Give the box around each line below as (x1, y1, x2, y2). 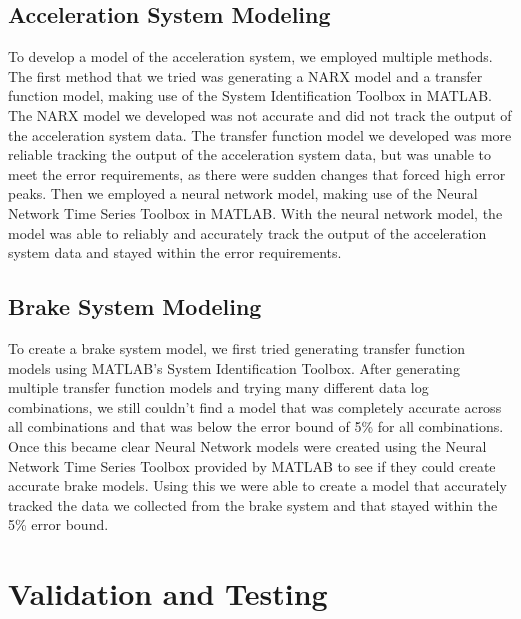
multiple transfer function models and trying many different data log (8, 377, 429, 398)
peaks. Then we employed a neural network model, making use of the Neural (8, 183, 478, 204)
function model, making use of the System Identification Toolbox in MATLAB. (8, 85, 492, 106)
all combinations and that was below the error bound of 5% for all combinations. (8, 416, 504, 437)
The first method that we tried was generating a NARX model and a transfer (8, 65, 483, 86)
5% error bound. (8, 514, 109, 535)
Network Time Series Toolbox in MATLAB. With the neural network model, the (8, 202, 503, 223)
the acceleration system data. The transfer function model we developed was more (8, 124, 512, 145)
